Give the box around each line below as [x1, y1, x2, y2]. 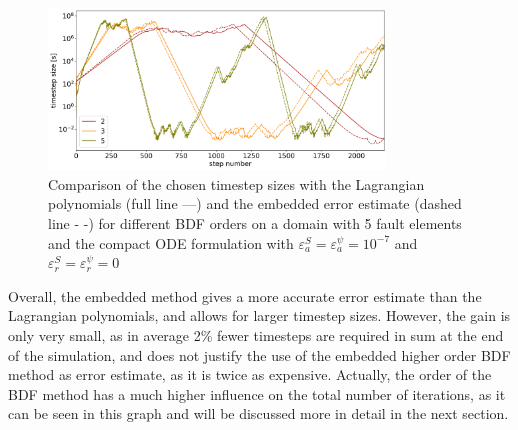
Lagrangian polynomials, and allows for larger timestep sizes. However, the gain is [8, 305, 511, 326]
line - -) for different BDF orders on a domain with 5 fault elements [48, 213, 462, 234]
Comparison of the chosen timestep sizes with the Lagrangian [48, 173, 425, 194]
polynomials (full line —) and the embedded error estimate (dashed [48, 193, 462, 214]
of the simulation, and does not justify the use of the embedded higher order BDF [8, 344, 511, 365]
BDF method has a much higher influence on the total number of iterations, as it [8, 383, 506, 404]
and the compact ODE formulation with [48, 232, 294, 253]
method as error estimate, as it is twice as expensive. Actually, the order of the [8, 364, 492, 385]
